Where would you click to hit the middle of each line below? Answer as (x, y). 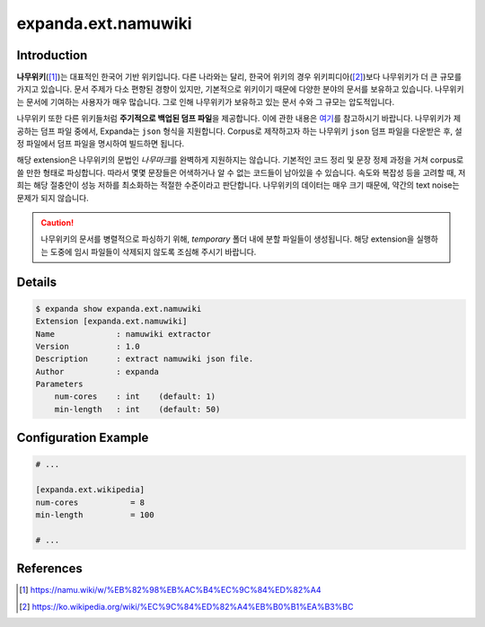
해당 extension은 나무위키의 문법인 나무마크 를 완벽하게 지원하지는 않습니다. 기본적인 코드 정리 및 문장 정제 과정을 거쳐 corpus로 (240, 160)
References (49, 569)
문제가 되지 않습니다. (53, 198)
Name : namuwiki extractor (123, 334)
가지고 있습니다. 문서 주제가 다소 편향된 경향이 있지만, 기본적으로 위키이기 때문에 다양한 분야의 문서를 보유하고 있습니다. (225, 89)
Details (37, 282)
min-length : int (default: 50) (137, 409)
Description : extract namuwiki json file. (145, 359)
